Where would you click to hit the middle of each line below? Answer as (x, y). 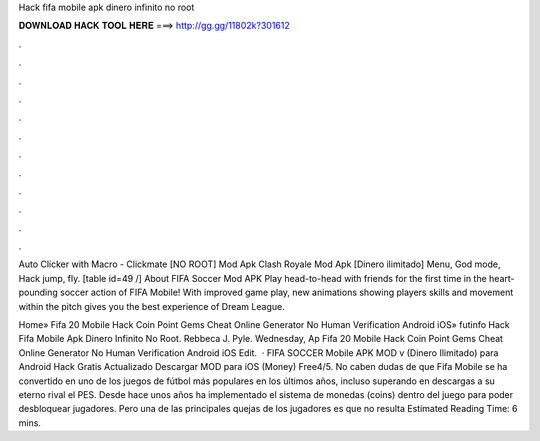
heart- (501, 278)
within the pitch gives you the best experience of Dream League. (151, 306)
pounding (38, 292)
